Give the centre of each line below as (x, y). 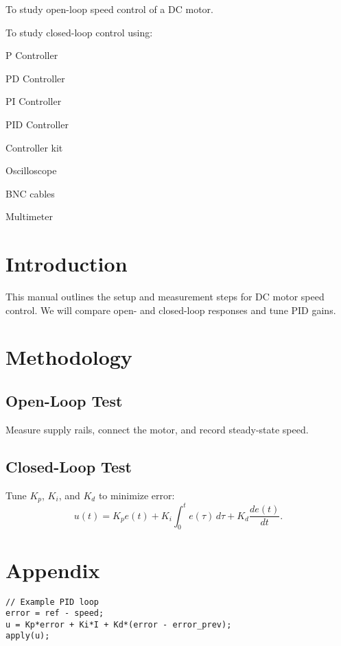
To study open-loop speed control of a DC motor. (109, 9)
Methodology (69, 357)
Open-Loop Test (64, 401)
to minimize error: (137, 495)
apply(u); (28, 636)
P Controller (32, 55)
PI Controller (34, 101)
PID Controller (37, 124)
